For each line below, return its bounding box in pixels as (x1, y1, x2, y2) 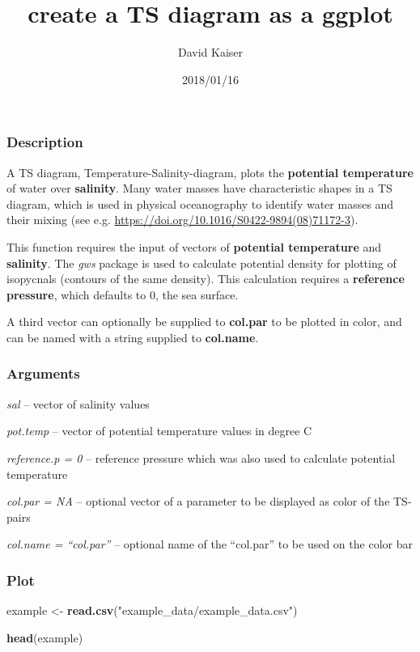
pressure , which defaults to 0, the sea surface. (6, 286, 239, 303)
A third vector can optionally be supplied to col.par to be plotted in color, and (6, 313, 402, 330)
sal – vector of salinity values (6, 395, 150, 412)
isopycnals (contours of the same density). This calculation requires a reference (6, 270, 405, 287)
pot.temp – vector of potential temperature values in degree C (6, 422, 312, 439)
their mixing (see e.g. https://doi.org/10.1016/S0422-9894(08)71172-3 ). (6, 211, 358, 228)
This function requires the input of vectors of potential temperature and (6, 238, 382, 255)
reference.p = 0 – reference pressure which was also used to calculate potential (6, 449, 396, 466)
